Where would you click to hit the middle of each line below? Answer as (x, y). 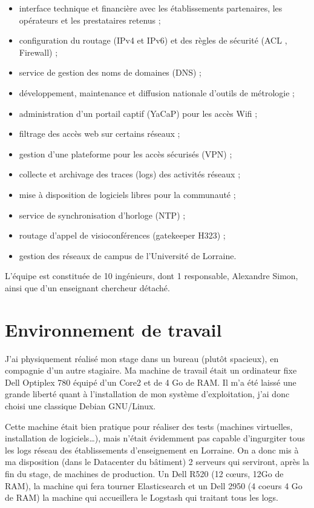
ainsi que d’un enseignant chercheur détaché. (87, 287)
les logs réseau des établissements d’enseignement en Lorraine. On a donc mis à (152, 450)
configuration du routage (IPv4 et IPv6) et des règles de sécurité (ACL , (153, 40)
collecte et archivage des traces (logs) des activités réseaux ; (130, 174)
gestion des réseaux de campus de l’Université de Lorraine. (128, 255)
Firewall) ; (38, 52)
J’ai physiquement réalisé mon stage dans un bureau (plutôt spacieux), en (142, 358)
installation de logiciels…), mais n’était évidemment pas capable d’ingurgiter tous (155, 438)
